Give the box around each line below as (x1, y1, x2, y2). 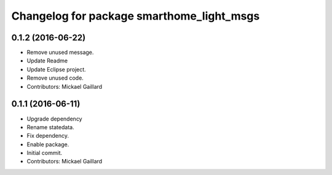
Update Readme (26, 57, 68, 64)
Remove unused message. (26, 49, 94, 56)
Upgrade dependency (26, 115, 82, 122)
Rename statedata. (26, 123, 74, 131)
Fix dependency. (26, 132, 69, 140)
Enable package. (26, 141, 69, 148)
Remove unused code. (26, 74, 84, 82)
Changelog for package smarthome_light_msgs (11, 9, 260, 23)
